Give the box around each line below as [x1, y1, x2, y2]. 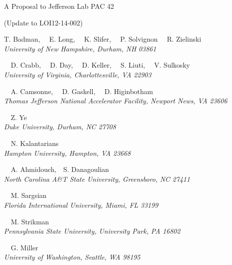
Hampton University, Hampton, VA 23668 [4, 147, 131, 158]
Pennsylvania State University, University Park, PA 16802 [4, 226, 180, 236]
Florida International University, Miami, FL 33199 [4, 199, 158, 210]
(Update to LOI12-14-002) [4, 17, 83, 27]
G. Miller [10, 242, 38, 252]
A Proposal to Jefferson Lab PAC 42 [4, 1, 114, 11]
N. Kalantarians [10, 138, 59, 148]
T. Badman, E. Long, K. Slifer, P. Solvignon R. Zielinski [4, 34, 202, 44]
